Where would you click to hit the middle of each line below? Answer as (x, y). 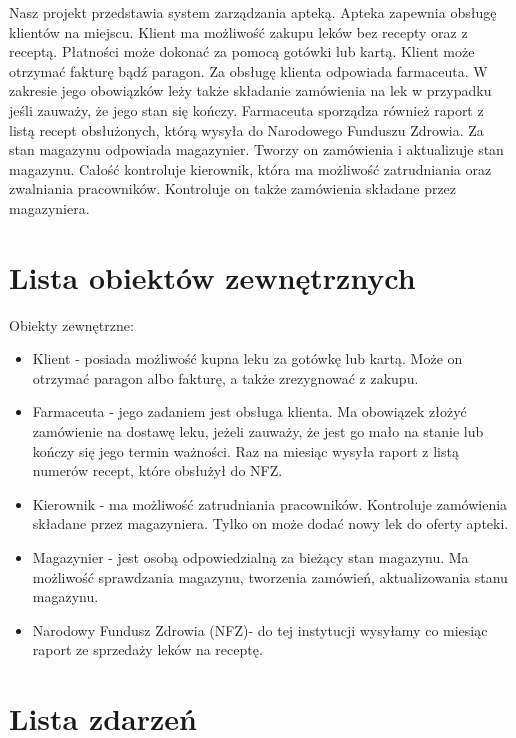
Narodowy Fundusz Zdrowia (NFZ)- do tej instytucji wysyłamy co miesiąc (260, 629)
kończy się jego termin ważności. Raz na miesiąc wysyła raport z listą (245, 450)
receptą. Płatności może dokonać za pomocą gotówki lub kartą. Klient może (242, 51)
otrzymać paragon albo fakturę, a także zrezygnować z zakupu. (225, 377)
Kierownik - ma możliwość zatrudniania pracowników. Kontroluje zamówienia (270, 503)
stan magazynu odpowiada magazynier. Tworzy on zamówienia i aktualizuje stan (256, 149)
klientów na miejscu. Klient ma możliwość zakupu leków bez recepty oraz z (238, 31)
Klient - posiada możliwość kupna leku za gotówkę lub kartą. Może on (247, 358)
